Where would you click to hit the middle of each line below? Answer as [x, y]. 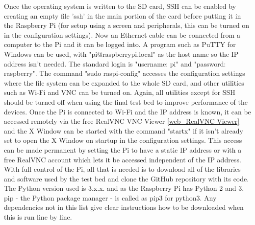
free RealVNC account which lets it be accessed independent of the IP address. [123, 159]
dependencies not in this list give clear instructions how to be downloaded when [124, 207]
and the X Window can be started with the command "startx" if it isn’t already [124, 130]
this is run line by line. [38, 217]
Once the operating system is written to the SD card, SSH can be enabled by [120, 6]
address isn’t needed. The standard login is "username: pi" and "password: [115, 63]
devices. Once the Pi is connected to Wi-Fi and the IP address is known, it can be [127, 111]
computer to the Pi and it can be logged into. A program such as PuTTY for [120, 44]
